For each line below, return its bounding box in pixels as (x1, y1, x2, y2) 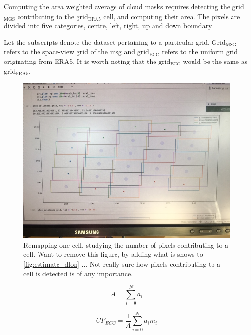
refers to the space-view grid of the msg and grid (4, 46, 149, 57)
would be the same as (183, 56, 248, 66)
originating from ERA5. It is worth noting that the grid (4, 56, 171, 66)
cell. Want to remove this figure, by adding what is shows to (23, 249, 203, 259)
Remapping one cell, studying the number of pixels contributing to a (23, 239, 229, 250)
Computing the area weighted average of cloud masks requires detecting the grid (4, 1, 244, 11)
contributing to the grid (17, 11, 88, 21)
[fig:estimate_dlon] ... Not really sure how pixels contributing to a (23, 258, 221, 269)
